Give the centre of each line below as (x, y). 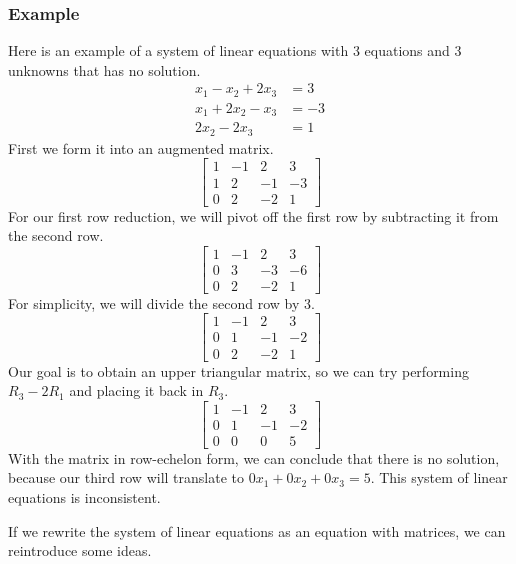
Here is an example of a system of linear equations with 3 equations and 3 (235, 50)
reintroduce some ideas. (80, 550)
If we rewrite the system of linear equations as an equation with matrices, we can (257, 530)
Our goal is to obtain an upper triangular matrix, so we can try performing (238, 370)
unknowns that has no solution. (104, 69)
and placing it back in (136, 390)
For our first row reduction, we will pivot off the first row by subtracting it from (253, 215)
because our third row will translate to (126, 477)
